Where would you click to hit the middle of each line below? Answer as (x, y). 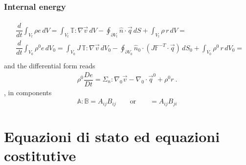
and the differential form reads (50, 65)
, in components (28, 92)
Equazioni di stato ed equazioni (112, 136)
